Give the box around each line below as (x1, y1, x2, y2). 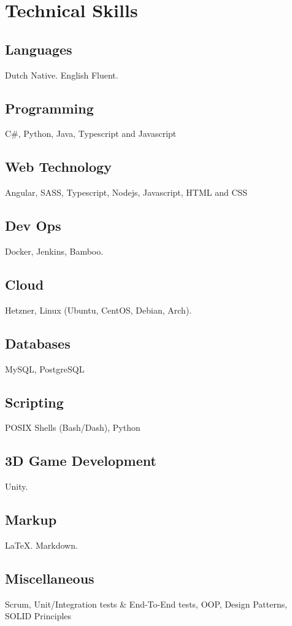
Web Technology (5, 157, 112, 176)
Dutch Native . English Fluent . (5, 68, 118, 81)
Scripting (5, 392, 64, 411)
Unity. (5, 480, 28, 493)
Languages (5, 39, 72, 58)
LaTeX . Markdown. (5, 538, 78, 551)
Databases (5, 333, 71, 352)
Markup (5, 510, 57, 529)
